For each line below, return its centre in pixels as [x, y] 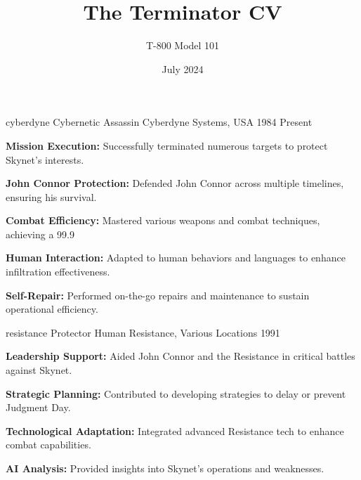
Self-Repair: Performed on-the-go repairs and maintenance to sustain [158, 295]
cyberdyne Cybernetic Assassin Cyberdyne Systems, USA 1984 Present [159, 122]
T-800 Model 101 [183, 45]
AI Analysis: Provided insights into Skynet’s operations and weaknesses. [165, 468]
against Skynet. [39, 370]
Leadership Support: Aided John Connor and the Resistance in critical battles [180, 356]
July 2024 [183, 69]
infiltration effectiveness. [58, 272]
